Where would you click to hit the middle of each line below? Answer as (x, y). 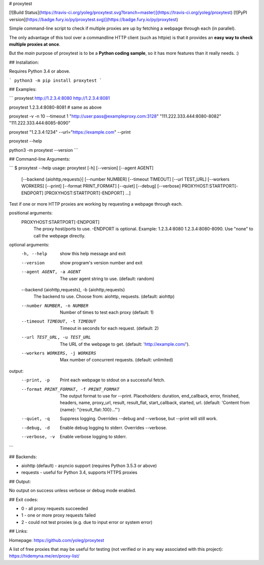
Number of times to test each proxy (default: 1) (107, 312)
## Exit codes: (24, 499)
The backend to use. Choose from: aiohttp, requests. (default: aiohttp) (104, 297)
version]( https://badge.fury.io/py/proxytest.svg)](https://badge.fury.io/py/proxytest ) (94, 19)
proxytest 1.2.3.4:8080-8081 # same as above (55, 107)
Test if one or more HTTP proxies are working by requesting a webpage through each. (96, 204)
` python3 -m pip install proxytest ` (55, 80)
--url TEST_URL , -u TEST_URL (56, 337)
